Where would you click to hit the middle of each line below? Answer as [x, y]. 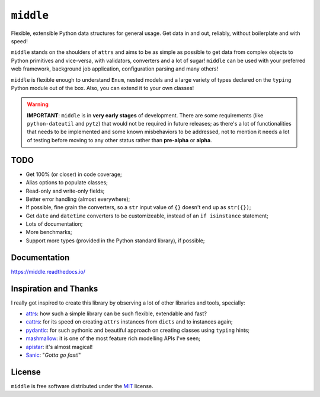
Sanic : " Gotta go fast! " [53, 355]
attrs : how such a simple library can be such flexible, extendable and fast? [116, 313]
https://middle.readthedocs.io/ [48, 271]
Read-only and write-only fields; [65, 191]
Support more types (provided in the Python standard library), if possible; [115, 241]
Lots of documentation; [54, 224]
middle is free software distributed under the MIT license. [82, 386]
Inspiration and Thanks [55, 288]
